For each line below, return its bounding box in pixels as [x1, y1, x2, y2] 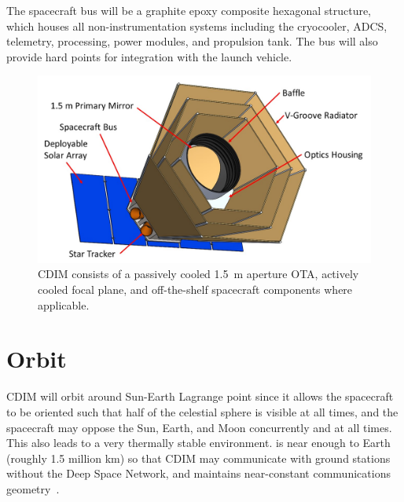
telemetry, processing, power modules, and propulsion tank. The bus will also [6, 33, 378, 49]
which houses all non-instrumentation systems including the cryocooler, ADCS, [6, 17, 387, 34]
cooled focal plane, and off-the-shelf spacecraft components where [38, 281, 353, 298]
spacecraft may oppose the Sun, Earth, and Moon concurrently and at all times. [6, 419, 392, 435]
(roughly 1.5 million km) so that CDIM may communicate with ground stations [6, 449, 391, 466]
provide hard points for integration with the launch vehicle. [6, 48, 292, 64]
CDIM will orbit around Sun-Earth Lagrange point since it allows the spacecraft [6, 388, 394, 405]
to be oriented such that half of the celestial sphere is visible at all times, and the [6, 403, 398, 420]
